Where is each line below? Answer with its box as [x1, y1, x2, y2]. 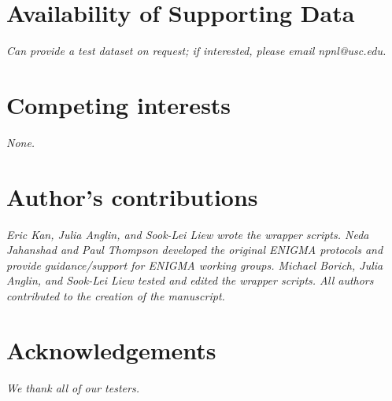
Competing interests [6, 88, 231, 120]
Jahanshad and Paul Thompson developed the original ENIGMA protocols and [6, 241, 383, 258]
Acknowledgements [6, 333, 216, 366]
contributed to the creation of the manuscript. [6, 287, 225, 304]
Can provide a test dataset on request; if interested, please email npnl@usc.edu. [6, 42, 386, 59]
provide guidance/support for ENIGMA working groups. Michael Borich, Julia [6, 256, 383, 273]
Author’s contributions [6, 180, 258, 212]
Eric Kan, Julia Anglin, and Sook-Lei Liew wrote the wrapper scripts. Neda [6, 226, 369, 242]
